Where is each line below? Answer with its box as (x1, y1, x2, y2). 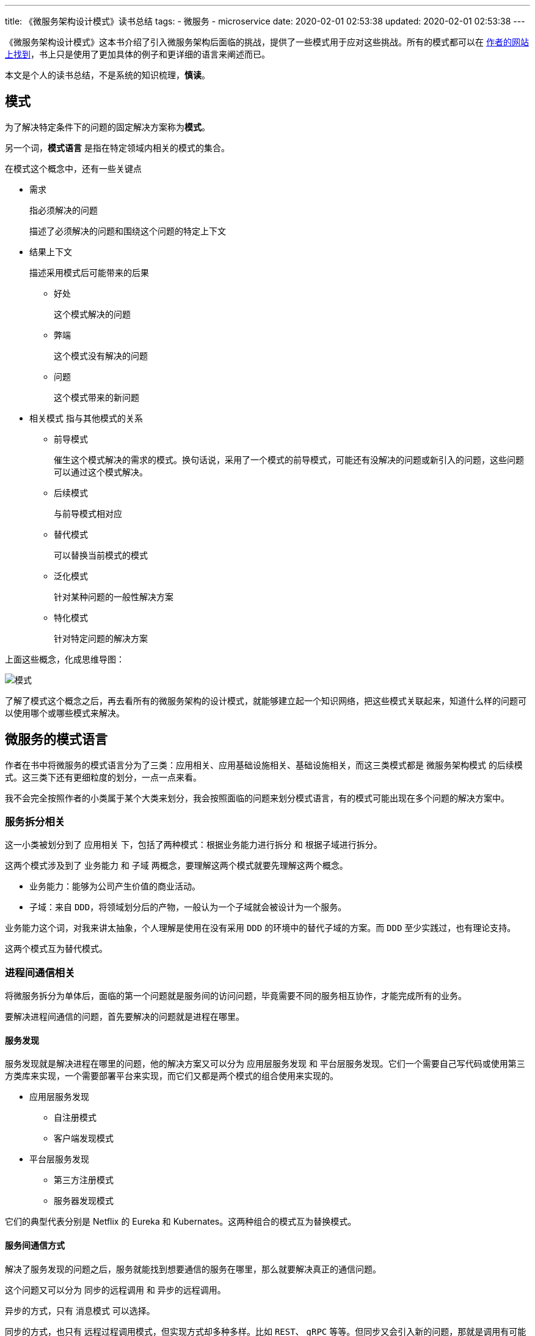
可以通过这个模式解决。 (54, 466, 148, 477)
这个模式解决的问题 (54, 308, 131, 319)
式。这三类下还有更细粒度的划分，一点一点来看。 (5, 771, 202, 782)
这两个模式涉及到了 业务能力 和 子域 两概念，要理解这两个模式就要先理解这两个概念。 (5, 860, 348, 871)
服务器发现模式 (54, 1195, 114, 1206)
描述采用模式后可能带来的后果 (29, 267, 149, 278)
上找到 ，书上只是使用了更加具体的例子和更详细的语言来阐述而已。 (5, 49, 270, 59)
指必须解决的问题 (29, 204, 98, 215)
